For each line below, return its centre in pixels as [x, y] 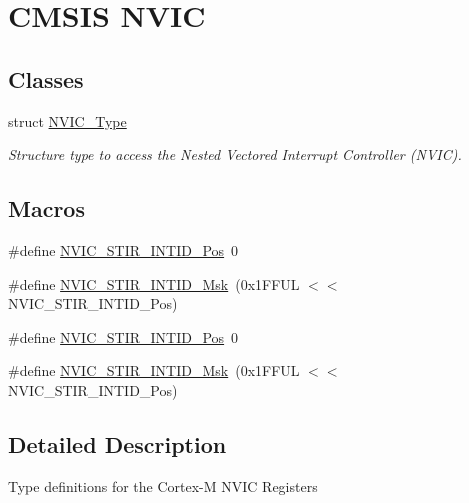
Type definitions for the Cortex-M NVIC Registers [163, 485]
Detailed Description [117, 443]
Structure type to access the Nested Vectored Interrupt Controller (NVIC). [235, 154]
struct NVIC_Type [67, 120]
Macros [46, 208]
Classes [46, 78]
